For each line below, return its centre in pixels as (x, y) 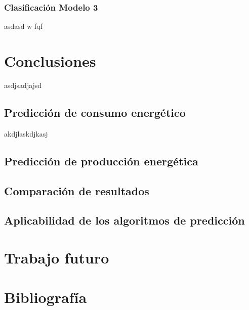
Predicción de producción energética (101, 161)
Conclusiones (50, 61)
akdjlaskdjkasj (26, 133)
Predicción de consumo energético (95, 112)
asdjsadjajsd (23, 85)
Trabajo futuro (57, 257)
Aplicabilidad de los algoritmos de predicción (124, 220)
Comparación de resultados (77, 190)
